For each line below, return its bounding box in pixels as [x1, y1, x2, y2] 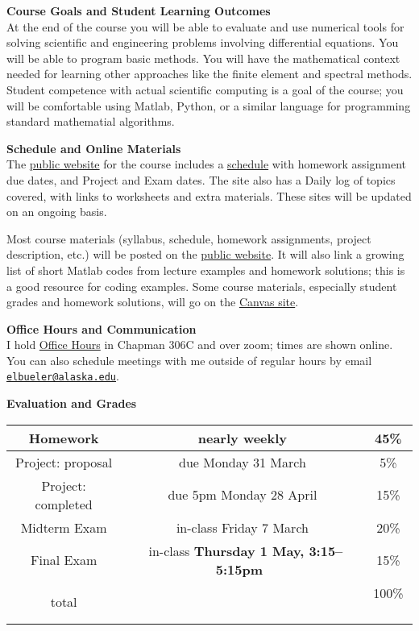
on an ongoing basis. [6, 203, 107, 220]
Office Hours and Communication [6, 320, 197, 337]
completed [35, 494, 93, 513]
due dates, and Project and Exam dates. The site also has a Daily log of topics [6, 171, 396, 188]
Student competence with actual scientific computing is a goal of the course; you [6, 81, 404, 98]
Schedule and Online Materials [6, 139, 181, 156]
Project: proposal [15, 452, 113, 471]
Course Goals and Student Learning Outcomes [6, 2, 271, 19]
